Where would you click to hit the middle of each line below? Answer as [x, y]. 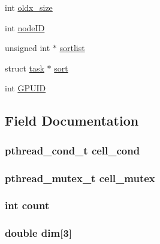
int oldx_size [29, 7]
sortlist [72, 48]
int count [27, 205]
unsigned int [28, 48]
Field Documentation [72, 120]
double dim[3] [39, 233]
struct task [25, 68]
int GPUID [25, 88]
